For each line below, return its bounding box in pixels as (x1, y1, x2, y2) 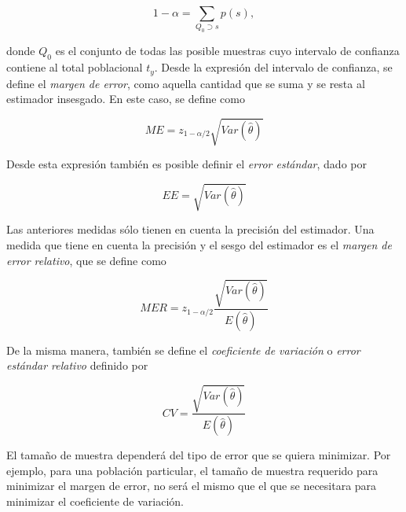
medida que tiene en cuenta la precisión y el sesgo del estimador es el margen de (6, 237, 392, 252)
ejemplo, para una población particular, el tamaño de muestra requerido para (6, 462, 379, 478)
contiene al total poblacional (6, 59, 143, 76)
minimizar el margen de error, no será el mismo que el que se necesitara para (6, 477, 377, 494)
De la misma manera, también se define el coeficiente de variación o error (6, 341, 360, 358)
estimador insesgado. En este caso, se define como (6, 90, 245, 107)
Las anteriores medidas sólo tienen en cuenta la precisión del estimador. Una (6, 221, 375, 238)
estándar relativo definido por (6, 357, 148, 374)
